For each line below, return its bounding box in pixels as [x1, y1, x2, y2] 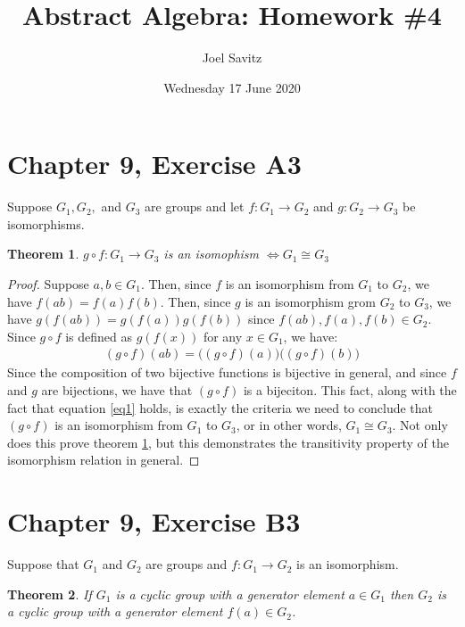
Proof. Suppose [7, 275, 89, 293]
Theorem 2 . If [7, 584, 92, 603]
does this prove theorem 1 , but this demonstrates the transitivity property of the [7, 433, 449, 451]
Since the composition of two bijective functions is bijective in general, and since [7, 363, 447, 382]
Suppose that [7, 555, 79, 573]
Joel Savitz [202, 48, 262, 67]
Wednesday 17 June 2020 [163, 78, 301, 96]
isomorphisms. [7, 214, 85, 233]
